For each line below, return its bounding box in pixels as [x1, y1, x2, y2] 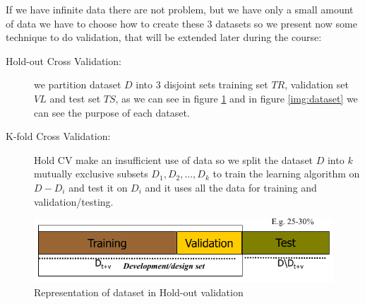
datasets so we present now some [215, 16, 357, 30]
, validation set [285, 77, 349, 92]
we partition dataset [34, 77, 121, 92]
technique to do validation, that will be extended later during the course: [6, 30, 322, 45]
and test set [49, 90, 101, 105]
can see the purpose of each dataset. [34, 105, 190, 119]
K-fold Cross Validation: [6, 129, 111, 144]
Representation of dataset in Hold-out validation [34, 284, 244, 299]
